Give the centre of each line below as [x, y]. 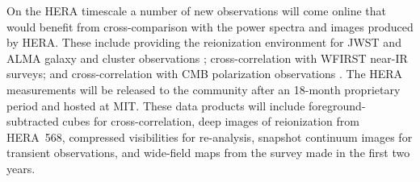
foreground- [337, 105]
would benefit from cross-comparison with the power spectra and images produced [210, 26]
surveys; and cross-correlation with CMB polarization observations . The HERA [205, 74]
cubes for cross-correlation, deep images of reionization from [211, 121]
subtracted [33, 121]
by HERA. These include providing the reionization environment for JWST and [204, 42]
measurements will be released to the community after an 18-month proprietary [204, 89]
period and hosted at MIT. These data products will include [156, 105]
